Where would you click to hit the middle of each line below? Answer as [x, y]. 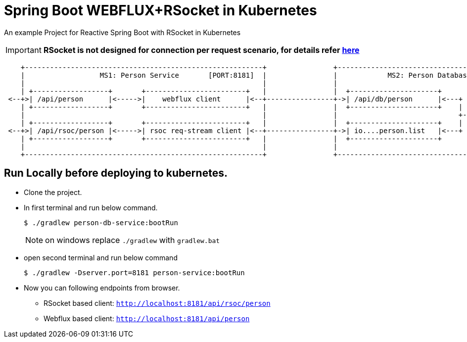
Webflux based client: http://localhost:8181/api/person [147, 318]
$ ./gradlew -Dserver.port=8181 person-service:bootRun [134, 272]
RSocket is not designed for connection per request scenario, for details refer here [201, 50]
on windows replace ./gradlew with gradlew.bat [133, 240]
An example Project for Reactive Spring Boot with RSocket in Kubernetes [122, 32]
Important [23, 50]
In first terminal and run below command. [91, 207]
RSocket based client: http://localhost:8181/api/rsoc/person [157, 303]
